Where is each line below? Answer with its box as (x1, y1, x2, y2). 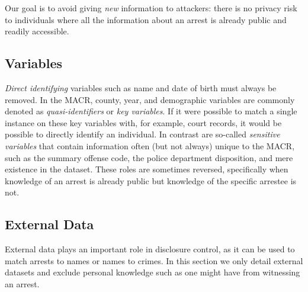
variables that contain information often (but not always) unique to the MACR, (5, 139, 295, 152)
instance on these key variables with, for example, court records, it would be (5, 116, 282, 129)
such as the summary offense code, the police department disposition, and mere (5, 151, 293, 163)
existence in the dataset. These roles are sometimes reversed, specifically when (5, 163, 288, 175)
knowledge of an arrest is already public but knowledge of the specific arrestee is (5, 174, 297, 187)
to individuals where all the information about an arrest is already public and (5, 13, 287, 25)
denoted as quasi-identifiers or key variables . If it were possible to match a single (5, 105, 297, 117)
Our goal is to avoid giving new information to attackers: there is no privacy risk (5, 2, 297, 14)
